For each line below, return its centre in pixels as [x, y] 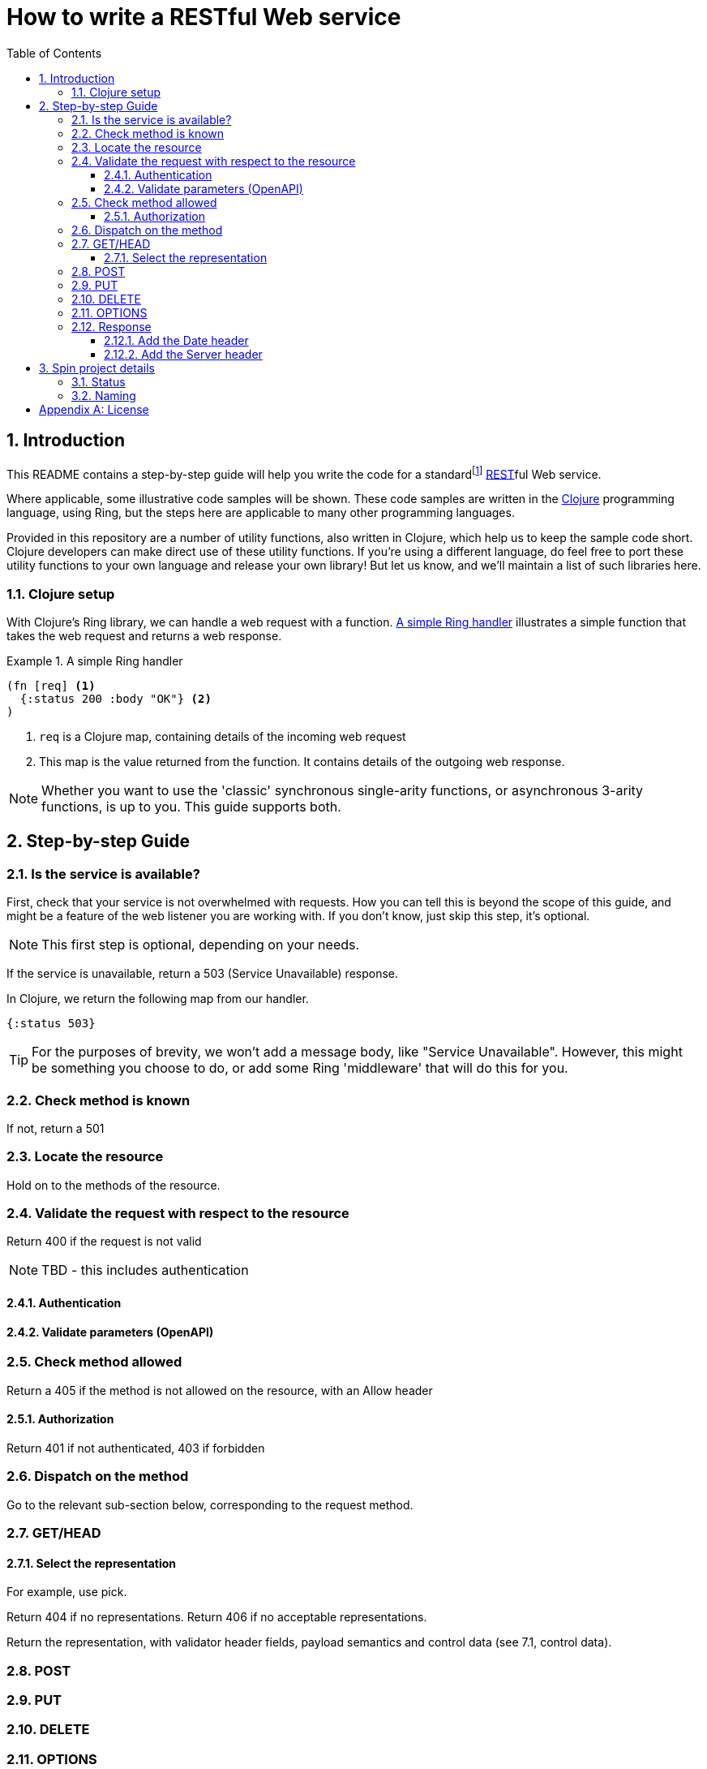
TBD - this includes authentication [145, 1270]
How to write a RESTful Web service [204, 17]
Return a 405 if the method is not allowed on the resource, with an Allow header [220, 1390]
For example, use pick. [67, 1592]
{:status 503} [51, 1024]
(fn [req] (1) [51, 686]
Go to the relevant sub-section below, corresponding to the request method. [210, 1504]
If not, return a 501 [56, 1128]
